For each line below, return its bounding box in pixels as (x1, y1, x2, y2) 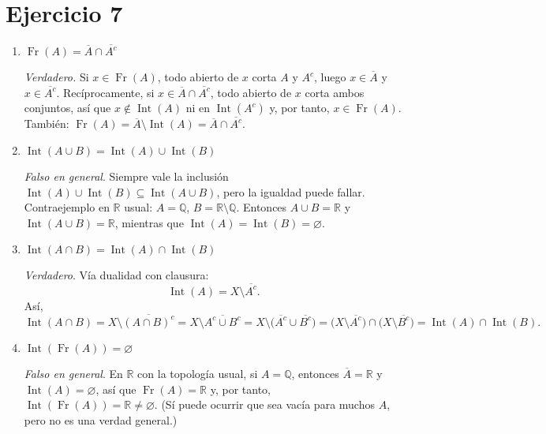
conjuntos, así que (24, 99, 111, 116)
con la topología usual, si (137, 365, 258, 381)
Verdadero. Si (24, 69, 89, 85)
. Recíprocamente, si (56, 84, 155, 100)
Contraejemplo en (24, 199, 110, 215)
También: (24, 115, 69, 132)
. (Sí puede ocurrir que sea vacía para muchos (154, 396, 375, 413)
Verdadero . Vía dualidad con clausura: (24, 267, 209, 283)
